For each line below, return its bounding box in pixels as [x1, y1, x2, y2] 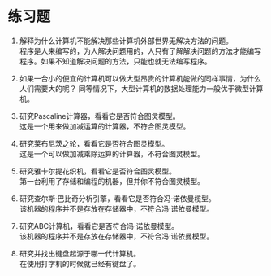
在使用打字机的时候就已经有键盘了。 [19, 258, 141, 269]
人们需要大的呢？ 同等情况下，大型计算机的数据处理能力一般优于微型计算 [19, 83, 264, 94]
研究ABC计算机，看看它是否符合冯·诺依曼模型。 [19, 221, 179, 230]
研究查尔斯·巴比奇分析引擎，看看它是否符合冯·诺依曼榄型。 [19, 193, 216, 204]
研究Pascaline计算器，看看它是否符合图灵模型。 [19, 111, 180, 120]
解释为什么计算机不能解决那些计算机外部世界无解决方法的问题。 [19, 36, 233, 46]
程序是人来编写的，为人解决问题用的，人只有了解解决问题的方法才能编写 [19, 46, 261, 55]
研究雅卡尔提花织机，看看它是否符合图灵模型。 [19, 166, 176, 176]
